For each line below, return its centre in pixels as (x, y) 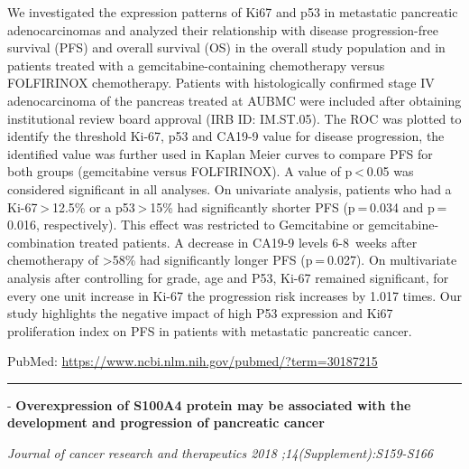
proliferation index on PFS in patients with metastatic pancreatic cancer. (210, 330)
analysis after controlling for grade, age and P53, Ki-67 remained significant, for (228, 277)
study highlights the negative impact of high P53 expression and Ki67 (200, 313)
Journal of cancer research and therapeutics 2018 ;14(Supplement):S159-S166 (220, 453)
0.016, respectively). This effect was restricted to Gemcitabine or (186, 225)
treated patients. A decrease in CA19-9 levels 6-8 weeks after (248, 242)
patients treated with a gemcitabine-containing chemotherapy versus (196, 65)
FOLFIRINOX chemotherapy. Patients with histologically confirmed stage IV (221, 83)
